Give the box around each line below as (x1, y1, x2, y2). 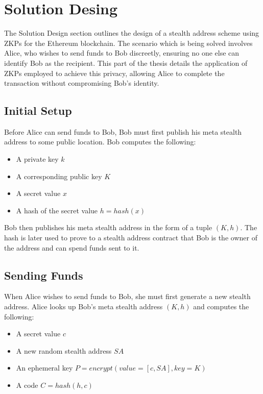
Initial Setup (4, 103, 72, 118)
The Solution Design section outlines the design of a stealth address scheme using (4, 28, 259, 38)
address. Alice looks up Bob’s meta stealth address (4, 301, 163, 312)
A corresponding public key (16, 170, 102, 181)
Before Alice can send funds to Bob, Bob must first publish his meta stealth (4, 126, 242, 137)
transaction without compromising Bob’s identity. (4, 78, 159, 88)
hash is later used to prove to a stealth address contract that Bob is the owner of (4, 232, 257, 243)
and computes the (193, 301, 249, 312)
